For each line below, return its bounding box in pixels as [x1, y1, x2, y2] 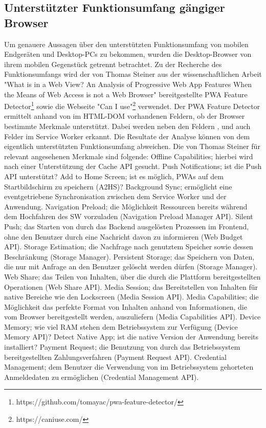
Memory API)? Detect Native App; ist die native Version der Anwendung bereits [4, 331, 258, 342]
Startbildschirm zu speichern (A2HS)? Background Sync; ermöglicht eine [4, 181, 232, 191]
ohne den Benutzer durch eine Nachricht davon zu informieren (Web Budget [4, 231, 243, 242]
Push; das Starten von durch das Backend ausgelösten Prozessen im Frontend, [4, 221, 249, 231]
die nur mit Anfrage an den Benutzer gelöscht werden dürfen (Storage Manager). [4, 261, 258, 272]
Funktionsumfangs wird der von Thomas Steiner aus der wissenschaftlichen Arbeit [4, 69, 262, 79]
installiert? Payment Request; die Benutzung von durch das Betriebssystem [4, 341, 240, 352]
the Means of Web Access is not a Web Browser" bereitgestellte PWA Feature [4, 89, 248, 99]
